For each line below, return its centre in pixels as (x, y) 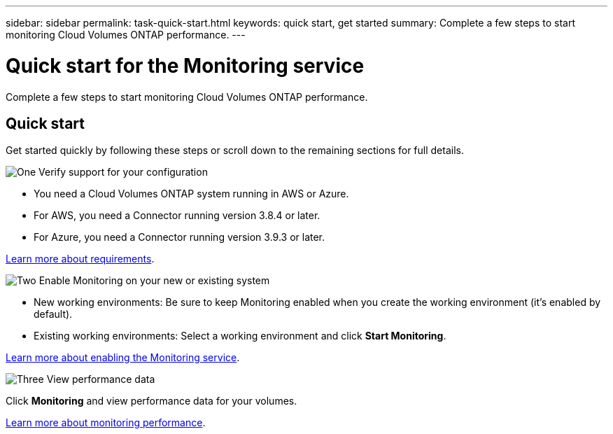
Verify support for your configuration (123, 172)
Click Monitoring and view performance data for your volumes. (152, 401)
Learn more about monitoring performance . (106, 423)
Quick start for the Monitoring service (185, 65)
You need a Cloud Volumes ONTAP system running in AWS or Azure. (191, 194)
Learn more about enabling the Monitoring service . (123, 358)
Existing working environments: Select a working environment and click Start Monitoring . (240, 336)
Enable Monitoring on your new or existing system (154, 281)
